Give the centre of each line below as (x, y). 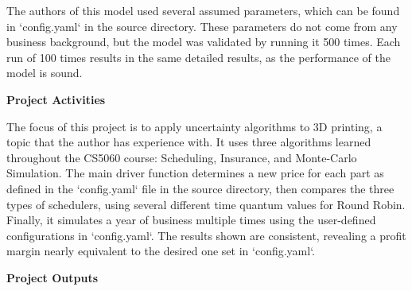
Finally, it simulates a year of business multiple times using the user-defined (191, 220)
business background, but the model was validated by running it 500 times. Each (204, 42)
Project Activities (56, 99)
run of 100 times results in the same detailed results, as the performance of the (198, 57)
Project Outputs (52, 277)
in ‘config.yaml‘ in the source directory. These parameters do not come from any (202, 26)
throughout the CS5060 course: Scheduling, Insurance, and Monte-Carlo (182, 157)
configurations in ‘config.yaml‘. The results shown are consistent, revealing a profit (206, 235)
